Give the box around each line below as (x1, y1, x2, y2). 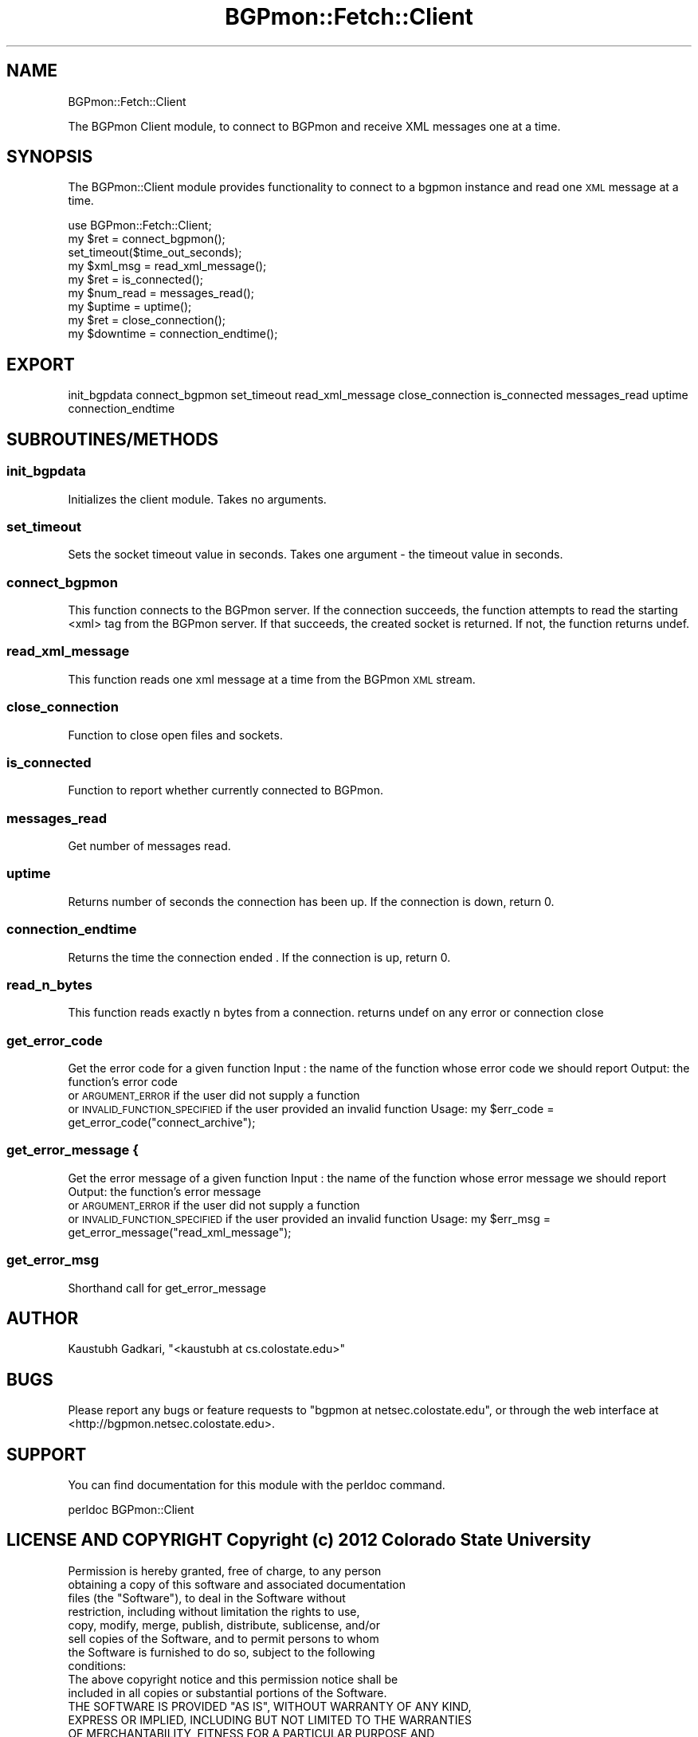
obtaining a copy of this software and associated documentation (68, 1577, 406, 1591)
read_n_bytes (6, 976, 93, 993)
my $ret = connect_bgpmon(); (68, 232, 225, 246)
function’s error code (68, 1075, 178, 1088)
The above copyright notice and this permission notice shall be (68, 1672, 398, 1686)
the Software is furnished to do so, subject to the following (68, 1645, 375, 1659)
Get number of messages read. (68, 839, 231, 853)
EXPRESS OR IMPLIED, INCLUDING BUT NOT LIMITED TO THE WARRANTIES (68, 1712, 472, 1727)
